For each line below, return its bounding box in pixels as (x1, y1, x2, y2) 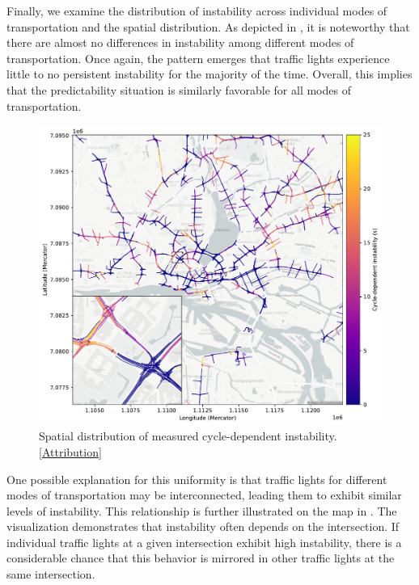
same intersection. (6, 566, 95, 583)
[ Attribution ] (39, 443, 102, 460)
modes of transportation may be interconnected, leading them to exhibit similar (6, 486, 402, 503)
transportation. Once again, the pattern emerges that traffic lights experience (6, 49, 390, 66)
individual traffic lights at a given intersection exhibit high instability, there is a (6, 533, 402, 550)
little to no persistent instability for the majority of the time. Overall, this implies (6, 65, 413, 82)
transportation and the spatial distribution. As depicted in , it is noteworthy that (6, 18, 410, 35)
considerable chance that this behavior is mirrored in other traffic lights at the (6, 549, 395, 566)
